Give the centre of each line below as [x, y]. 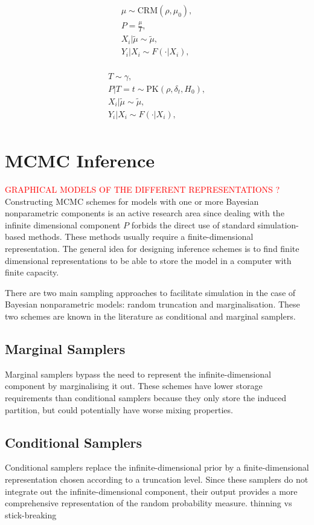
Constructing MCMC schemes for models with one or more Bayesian [132, 201]
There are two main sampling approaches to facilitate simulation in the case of [150, 292]
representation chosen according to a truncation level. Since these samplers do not [157, 479]
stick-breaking [31, 514]
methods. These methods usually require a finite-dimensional [141, 237]
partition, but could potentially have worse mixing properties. [119, 409]
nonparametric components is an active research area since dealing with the [145, 213]
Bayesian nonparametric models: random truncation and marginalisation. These [152, 304]
